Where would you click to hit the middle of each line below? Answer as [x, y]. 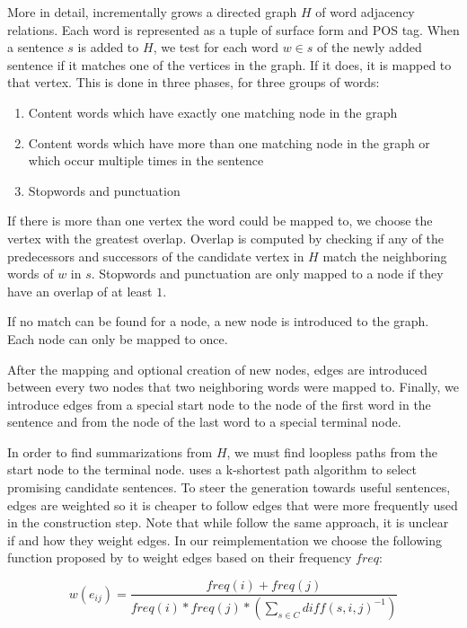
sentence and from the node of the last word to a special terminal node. [204, 422]
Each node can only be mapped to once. [118, 338]
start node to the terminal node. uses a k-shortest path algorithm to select [212, 469]
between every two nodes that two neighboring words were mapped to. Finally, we [233, 387]
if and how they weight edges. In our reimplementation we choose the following [225, 540]
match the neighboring [385, 256]
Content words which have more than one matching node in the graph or [229, 142]
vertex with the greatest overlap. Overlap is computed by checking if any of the [226, 238]
